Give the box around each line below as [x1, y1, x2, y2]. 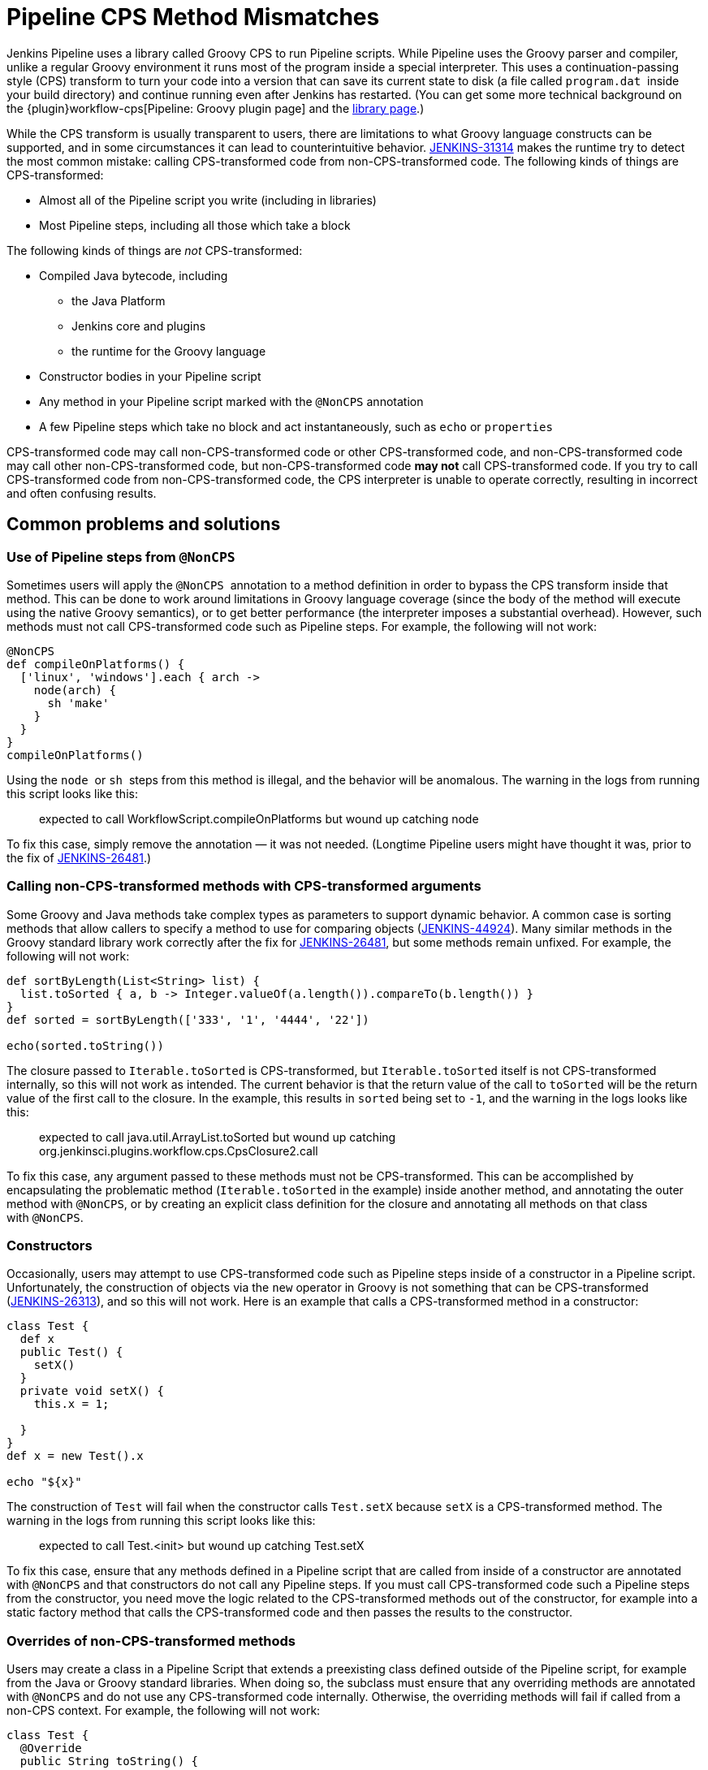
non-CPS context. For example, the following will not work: [6, 1703, 321, 1718]
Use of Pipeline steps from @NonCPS [6, 548, 235, 565]
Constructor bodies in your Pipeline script [39, 369, 261, 383]
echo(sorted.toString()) [6, 1038, 164, 1052]
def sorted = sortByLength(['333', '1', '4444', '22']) [6, 1012, 369, 1026]
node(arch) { [33, 683, 116, 697]
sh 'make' [47, 696, 110, 710]
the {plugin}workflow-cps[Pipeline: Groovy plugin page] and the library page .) [6, 101, 425, 115]
